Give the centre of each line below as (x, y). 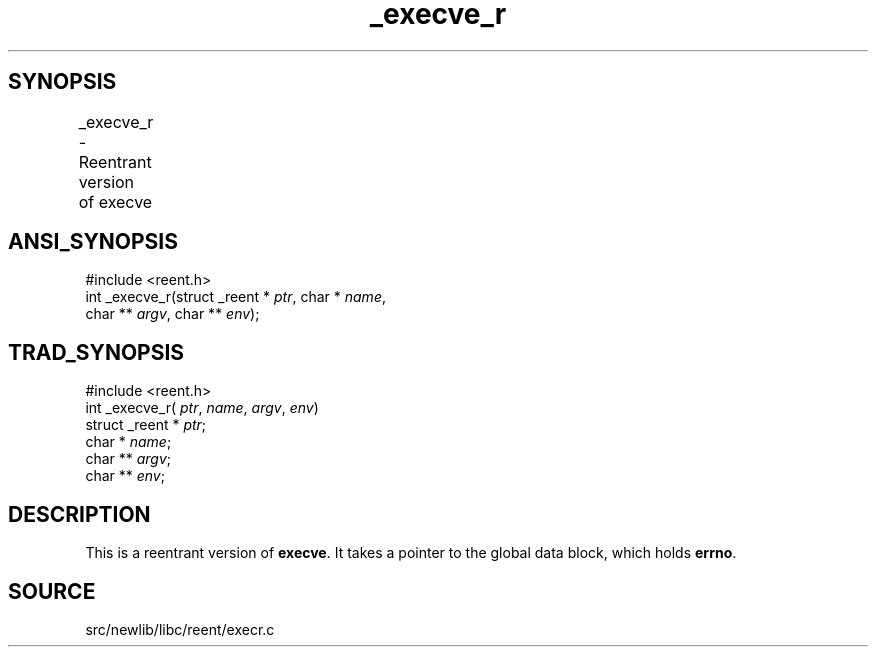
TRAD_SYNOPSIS (96, 352)
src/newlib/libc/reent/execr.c (180, 629)
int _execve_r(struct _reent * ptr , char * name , (235, 297)
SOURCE (52, 591)
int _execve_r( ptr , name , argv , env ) (202, 408)
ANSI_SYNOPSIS (93, 242)
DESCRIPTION (79, 514)
